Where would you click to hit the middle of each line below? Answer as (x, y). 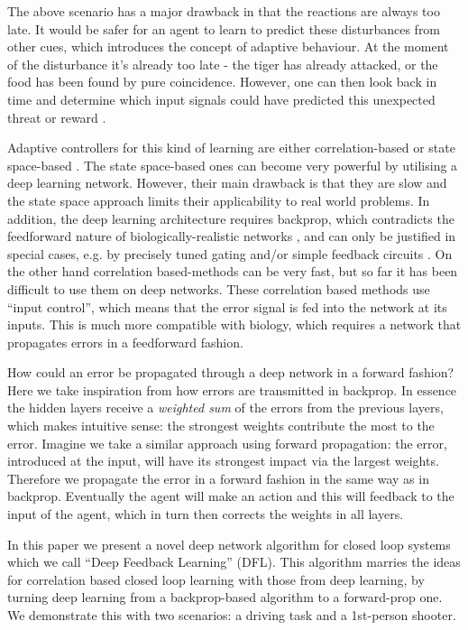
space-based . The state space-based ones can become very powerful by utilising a (233, 165)
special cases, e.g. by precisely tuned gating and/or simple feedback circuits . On (230, 253)
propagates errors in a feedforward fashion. (125, 342)
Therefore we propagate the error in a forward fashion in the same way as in (218, 478)
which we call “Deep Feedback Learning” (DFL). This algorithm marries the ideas (234, 562)
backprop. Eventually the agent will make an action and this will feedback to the (231, 496)
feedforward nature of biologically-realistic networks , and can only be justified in (232, 236)
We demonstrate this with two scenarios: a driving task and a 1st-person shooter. (232, 615)
